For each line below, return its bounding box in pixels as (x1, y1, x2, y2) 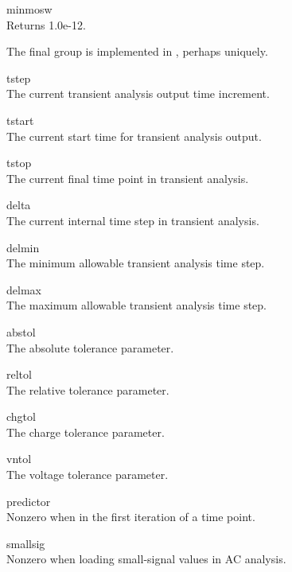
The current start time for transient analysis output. (6, 127, 262, 144)
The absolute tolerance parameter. (6, 339, 174, 356)
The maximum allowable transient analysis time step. (6, 297, 267, 313)
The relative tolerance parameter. (6, 381, 169, 398)
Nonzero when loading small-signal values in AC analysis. (6, 551, 286, 567)
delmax (6, 281, 41, 298)
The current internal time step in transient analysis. (6, 212, 259, 228)
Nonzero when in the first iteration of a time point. (6, 508, 255, 525)
